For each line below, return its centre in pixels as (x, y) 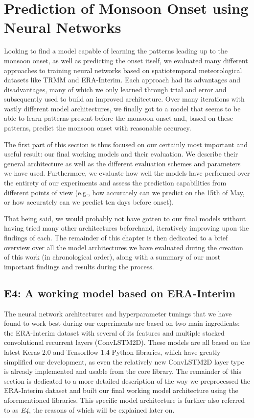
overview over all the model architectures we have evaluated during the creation (124, 247)
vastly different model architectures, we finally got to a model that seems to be (122, 108)
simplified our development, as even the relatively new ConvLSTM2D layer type (124, 361)
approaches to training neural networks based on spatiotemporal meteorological (123, 70)
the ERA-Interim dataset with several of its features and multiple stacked (114, 332)
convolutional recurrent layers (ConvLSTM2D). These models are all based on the (127, 342)
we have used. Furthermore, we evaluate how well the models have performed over (127, 173)
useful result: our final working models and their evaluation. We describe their (121, 154)
